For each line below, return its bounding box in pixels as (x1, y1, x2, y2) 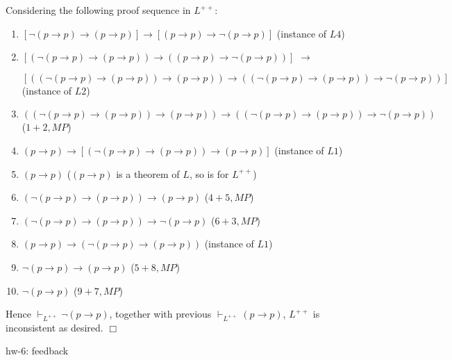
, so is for (189, 166, 229, 181)
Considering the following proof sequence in (6, 3, 191, 17)
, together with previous (109, 306, 212, 321)
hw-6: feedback (6, 343, 69, 358)
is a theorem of (116, 166, 180, 181)
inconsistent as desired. (6, 320, 103, 334)
